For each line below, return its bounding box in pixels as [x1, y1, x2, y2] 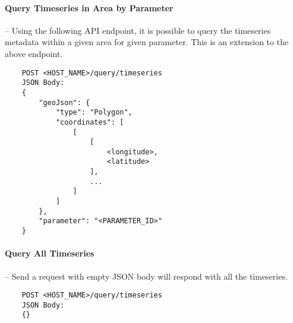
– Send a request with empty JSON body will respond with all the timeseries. [5, 270, 288, 282]
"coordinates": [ [55, 118, 124, 126]
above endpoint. [5, 47, 63, 59]
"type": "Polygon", [55, 108, 133, 117]
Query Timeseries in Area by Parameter [5, 1, 174, 14]
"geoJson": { [39, 98, 90, 107]
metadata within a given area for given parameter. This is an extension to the [5, 36, 289, 48]
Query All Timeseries [5, 247, 94, 259]
